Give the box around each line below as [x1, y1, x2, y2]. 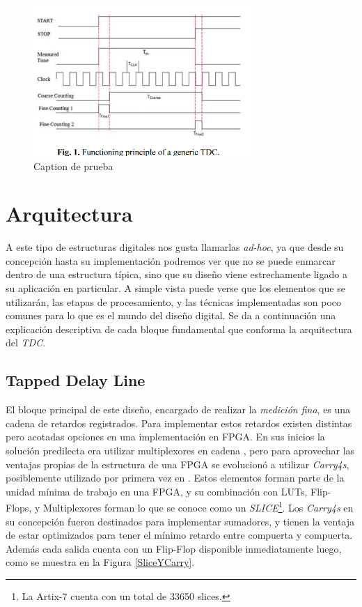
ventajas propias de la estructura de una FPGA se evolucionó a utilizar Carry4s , [6, 456, 349, 471]
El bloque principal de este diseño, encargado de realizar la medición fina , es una [6, 402, 351, 417]
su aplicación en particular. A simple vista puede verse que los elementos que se [6, 281, 345, 295]
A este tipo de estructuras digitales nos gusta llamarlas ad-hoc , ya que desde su [6, 240, 344, 254]
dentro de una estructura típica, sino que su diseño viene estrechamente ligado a [6, 267, 347, 282]
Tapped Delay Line [6, 369, 145, 391]
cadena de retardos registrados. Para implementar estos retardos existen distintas [6, 415, 352, 430]
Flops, [6, 500, 32, 515]
